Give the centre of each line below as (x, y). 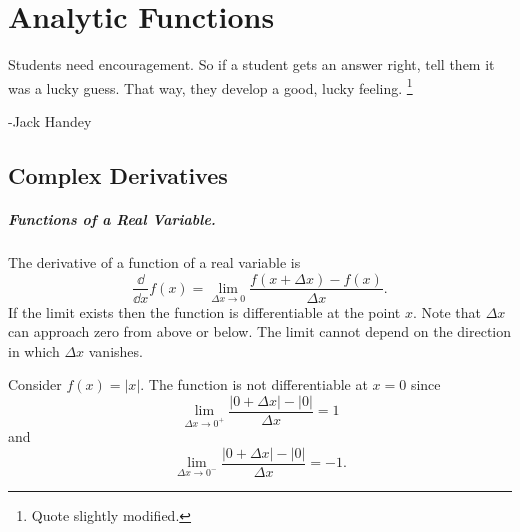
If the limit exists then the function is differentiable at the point (204, 311)
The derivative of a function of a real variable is (154, 261)
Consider (35, 384)
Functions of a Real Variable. (112, 218)
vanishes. (115, 350)
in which (34, 350)
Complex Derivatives (118, 174)
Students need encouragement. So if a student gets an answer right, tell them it (251, 64)
